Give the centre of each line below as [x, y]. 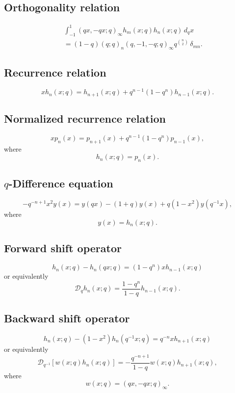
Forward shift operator [63, 248]
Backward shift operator [67, 318]
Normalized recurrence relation [85, 118]
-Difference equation [61, 183]
